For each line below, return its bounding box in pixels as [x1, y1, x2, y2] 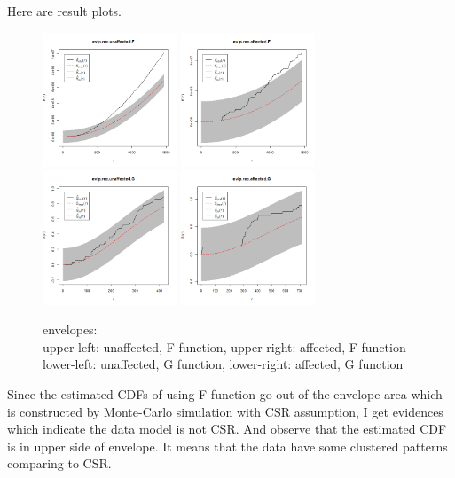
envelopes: [43, 320, 98, 339]
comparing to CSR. [7, 454, 112, 473]
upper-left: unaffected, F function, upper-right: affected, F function [43, 337, 406, 356]
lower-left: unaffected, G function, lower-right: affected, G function [43, 355, 404, 373]
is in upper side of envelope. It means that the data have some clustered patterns [7, 436, 448, 455]
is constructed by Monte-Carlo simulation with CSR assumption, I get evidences [7, 402, 443, 420]
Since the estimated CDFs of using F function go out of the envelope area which [7, 384, 443, 403]
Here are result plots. [7, 2, 122, 20]
